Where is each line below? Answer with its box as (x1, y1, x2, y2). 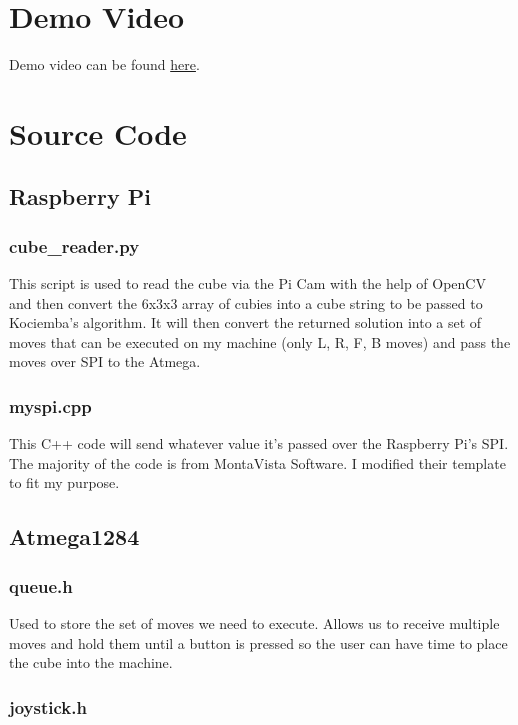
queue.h (9, 573, 73, 598)
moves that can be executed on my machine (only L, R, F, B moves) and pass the (9, 331, 511, 352)
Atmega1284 (9, 521, 140, 552)
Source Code (9, 112, 187, 153)
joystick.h (9, 694, 87, 719)
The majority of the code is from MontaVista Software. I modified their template (9, 452, 506, 473)
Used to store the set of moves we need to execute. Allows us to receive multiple (9, 613, 500, 634)
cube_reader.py (9, 233, 140, 258)
